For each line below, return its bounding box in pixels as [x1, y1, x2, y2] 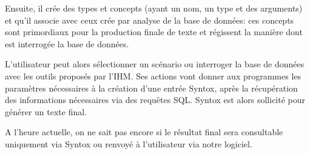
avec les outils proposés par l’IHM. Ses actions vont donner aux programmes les [5, 69, 302, 82]
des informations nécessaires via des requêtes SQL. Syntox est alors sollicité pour [5, 93, 306, 106]
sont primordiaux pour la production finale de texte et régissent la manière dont [5, 25, 303, 38]
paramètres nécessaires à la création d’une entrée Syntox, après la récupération [5, 81, 298, 94]
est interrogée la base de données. [5, 37, 129, 50]
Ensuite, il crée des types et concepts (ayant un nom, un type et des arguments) [5, 2, 303, 14]
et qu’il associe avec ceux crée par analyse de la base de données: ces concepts [5, 13, 294, 26]
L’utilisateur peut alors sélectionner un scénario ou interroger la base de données [5, 58, 305, 70]
